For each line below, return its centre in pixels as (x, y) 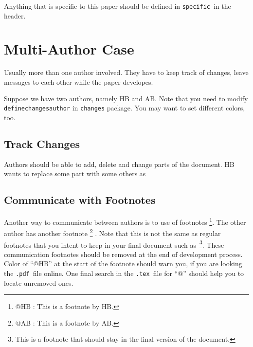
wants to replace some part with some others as (75, 173)
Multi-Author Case (69, 49)
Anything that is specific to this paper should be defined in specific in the (117, 6)
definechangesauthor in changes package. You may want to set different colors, (125, 108)
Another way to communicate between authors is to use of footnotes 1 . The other (125, 221)
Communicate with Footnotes (80, 200)
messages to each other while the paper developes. (79, 82)
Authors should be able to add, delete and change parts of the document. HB (119, 164)
